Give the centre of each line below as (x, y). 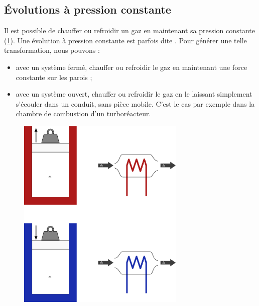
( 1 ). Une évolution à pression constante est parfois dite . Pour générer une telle (125, 40)
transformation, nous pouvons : (52, 50)
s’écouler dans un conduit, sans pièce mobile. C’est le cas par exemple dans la (135, 103)
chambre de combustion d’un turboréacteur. (83, 113)
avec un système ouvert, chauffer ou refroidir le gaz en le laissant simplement (134, 94)
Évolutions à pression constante (88, 9)
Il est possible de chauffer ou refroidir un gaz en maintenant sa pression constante (130, 30)
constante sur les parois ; (54, 77)
